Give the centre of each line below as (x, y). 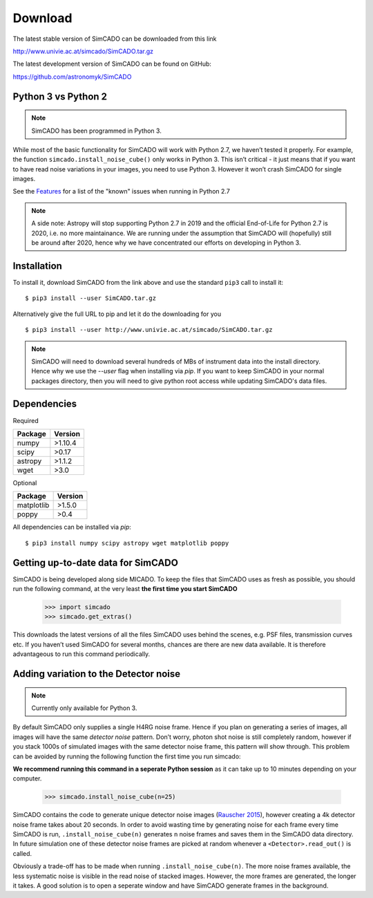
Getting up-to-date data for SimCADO (96, 562)
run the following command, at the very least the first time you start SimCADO (125, 589)
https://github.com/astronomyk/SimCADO (72, 77)
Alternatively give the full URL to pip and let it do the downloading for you (117, 314)
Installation (37, 266)
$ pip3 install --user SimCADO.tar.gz (91, 298)
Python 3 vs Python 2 (60, 96)
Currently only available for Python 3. (84, 708)
